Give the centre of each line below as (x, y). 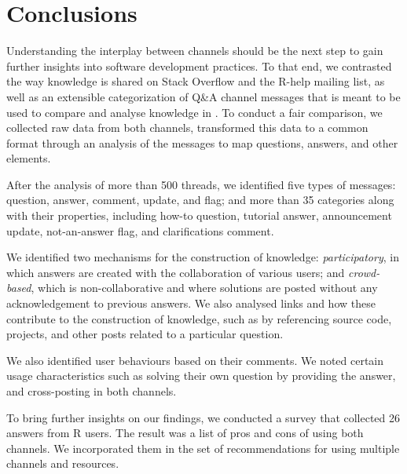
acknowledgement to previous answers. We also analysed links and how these (191, 303)
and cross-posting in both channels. (92, 391)
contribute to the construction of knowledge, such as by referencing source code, (199, 318)
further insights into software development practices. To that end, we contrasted (199, 66)
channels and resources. (63, 463)
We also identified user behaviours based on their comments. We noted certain (195, 360)
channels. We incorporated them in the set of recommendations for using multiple (203, 448)
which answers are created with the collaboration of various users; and (176, 272)
